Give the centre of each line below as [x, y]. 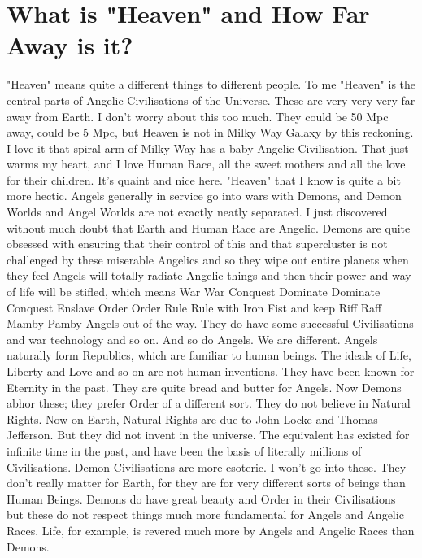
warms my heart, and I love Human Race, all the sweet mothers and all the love [206, 164]
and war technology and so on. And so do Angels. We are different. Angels [192, 339]
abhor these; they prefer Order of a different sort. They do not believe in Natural [209, 403]
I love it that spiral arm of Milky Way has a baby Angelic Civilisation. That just [208, 148]
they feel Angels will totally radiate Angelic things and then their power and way [209, 275]
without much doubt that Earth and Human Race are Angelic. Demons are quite [209, 227]
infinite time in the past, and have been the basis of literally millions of [184, 450]
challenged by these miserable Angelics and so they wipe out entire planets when [208, 259]
